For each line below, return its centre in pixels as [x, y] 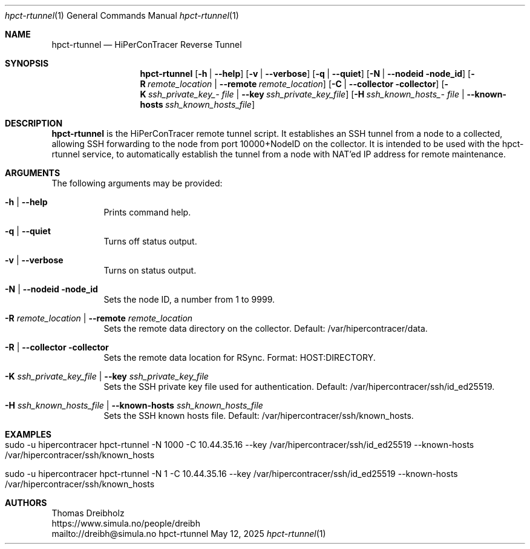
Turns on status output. [150, 270]
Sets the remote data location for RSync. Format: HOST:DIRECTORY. [240, 357]
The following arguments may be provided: [137, 183]
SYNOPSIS [27, 63]
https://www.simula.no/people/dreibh [126, 523]
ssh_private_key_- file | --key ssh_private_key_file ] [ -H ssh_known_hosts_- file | [306, 94]
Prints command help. [147, 212]
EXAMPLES [28, 434]
